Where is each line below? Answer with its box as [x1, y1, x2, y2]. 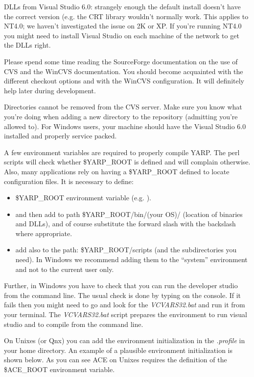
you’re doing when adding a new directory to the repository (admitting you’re [4, 111, 238, 121]
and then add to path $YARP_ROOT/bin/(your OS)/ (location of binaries [15, 209, 243, 219]
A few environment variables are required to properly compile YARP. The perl [4, 147, 240, 157]
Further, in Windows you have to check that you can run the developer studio [4, 280, 238, 291]
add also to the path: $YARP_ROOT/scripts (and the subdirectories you [15, 244, 237, 255]
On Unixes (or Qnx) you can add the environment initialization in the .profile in [4, 335, 245, 346]
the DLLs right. [4, 40, 51, 50]
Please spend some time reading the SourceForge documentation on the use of [4, 56, 238, 66]
